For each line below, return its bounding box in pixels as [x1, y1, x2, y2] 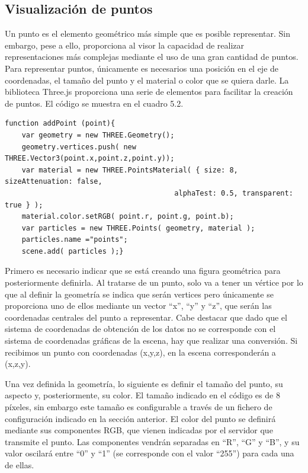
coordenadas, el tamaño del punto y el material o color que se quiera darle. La [5, 73, 289, 86]
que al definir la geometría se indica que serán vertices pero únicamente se [5, 287, 274, 300]
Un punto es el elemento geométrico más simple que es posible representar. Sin [5, 27, 290, 40]
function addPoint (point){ [5, 119, 115, 128]
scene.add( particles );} [21, 247, 124, 255]
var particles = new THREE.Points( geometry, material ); [21, 223, 255, 232]
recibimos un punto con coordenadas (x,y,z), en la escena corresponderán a [5, 346, 276, 358]
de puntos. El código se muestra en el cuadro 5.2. [5, 97, 184, 109]
